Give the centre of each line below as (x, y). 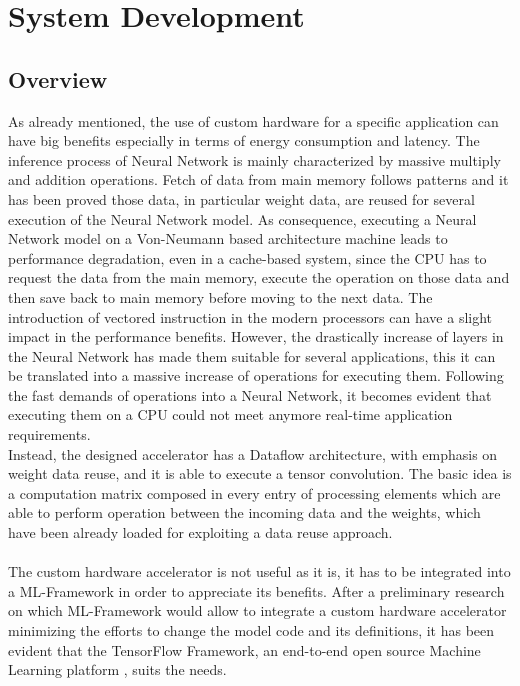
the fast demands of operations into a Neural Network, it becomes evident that (250, 394)
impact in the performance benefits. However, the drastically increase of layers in (256, 336)
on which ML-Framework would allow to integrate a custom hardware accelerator (257, 610)
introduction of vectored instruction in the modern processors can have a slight (250, 316)
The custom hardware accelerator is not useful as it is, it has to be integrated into (259, 571)
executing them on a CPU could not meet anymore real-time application (230, 414)
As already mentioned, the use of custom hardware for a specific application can (253, 120)
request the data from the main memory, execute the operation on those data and (259, 277)
